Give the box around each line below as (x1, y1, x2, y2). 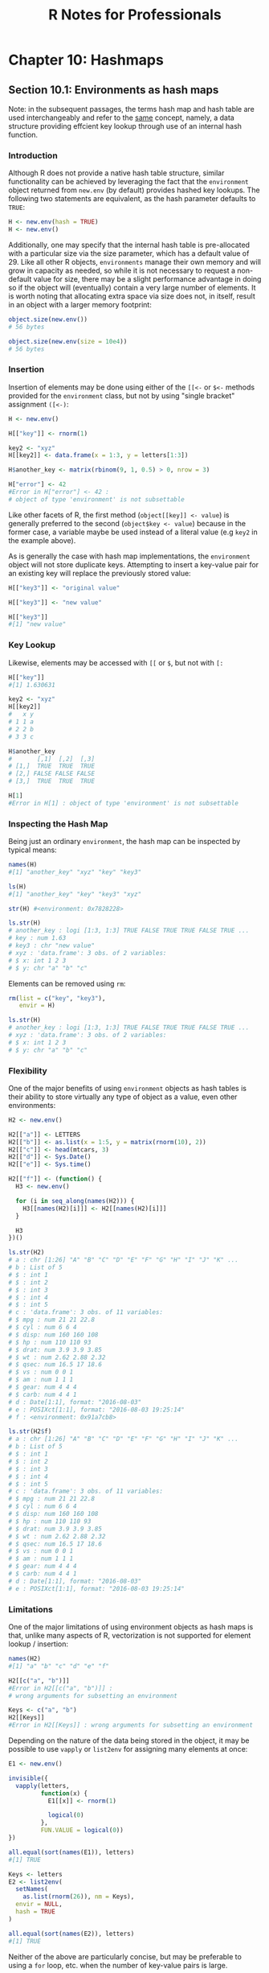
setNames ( (15, 1885, 48, 1893)
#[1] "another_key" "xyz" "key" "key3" (8, 867, 142, 876)
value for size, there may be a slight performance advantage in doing (33, 274, 262, 284)
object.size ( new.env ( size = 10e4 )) (8, 337, 128, 345)
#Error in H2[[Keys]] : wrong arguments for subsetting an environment (8, 1721, 253, 1729)
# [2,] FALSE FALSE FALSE (8, 770, 95, 778)
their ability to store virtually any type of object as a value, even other (8, 1092, 238, 1102)
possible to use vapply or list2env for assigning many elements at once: (8, 1744, 248, 1754)
